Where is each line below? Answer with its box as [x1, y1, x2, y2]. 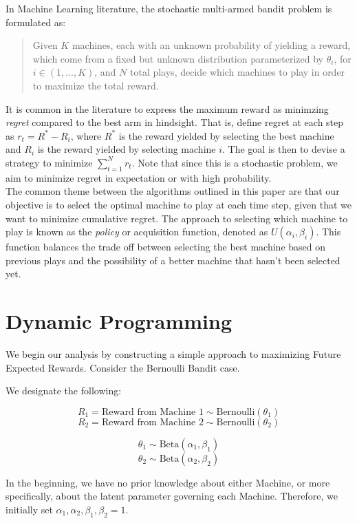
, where [70, 128, 102, 142]
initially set [6, 502, 53, 516]
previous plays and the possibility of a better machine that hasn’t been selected [6, 253, 340, 267]
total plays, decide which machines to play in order [129, 65, 345, 79]
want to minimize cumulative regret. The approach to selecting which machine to [6, 211, 348, 225]
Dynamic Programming [6, 307, 232, 335]
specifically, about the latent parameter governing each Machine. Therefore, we [6, 489, 338, 503]
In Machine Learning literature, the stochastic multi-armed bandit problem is [6, 1, 332, 15]
